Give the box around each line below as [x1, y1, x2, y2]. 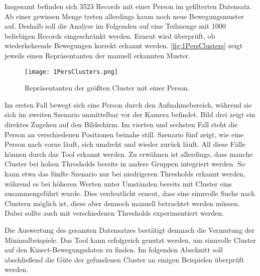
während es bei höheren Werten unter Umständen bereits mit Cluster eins [5, 178, 232, 189]
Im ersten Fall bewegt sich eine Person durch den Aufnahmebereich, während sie [5, 99, 252, 110]
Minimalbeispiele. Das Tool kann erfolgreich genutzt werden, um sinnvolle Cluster [5, 234, 256, 245]
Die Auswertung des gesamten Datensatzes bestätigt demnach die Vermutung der [5, 224, 255, 235]
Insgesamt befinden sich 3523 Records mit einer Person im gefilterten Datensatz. [5, 1, 252, 11]
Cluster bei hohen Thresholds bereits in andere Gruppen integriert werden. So [5, 158, 245, 169]
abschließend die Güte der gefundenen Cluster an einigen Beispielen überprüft [5, 254, 244, 264]
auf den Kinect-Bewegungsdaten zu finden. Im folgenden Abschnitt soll [5, 244, 223, 255]
